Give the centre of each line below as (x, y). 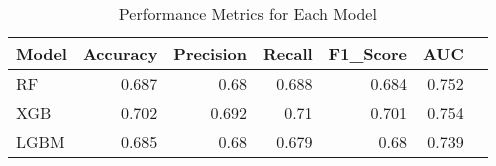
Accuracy (120, 53)
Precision (210, 53)
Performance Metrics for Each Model (247, 13)
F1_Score (367, 53)
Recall (288, 53)
